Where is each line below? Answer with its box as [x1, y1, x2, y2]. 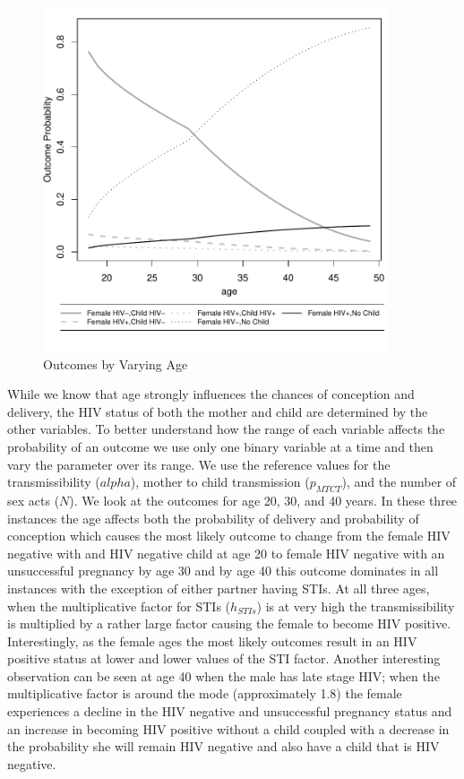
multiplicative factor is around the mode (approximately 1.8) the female [7, 684, 402, 703]
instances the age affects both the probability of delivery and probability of [7, 508, 419, 527]
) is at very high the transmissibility [256, 596, 455, 615]
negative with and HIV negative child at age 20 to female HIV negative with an [7, 543, 445, 562]
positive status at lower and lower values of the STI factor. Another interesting [7, 649, 441, 668]
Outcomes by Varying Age [43, 354, 188, 373]
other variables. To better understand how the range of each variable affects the [7, 420, 445, 438]
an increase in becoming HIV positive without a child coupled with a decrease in [7, 719, 450, 738]
